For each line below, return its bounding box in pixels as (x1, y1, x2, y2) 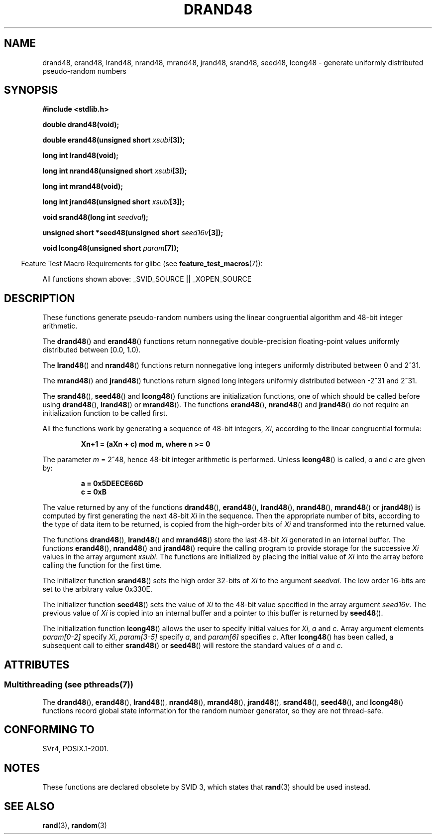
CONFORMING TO (4, 723, 95, 736)
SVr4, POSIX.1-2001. (42, 744, 109, 753)
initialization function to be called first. (42, 409, 168, 418)
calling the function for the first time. (42, 561, 162, 570)
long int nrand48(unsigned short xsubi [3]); (42, 167, 187, 175)
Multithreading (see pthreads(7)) (4, 679, 133, 690)
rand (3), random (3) (42, 821, 107, 830)
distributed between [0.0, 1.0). (42, 345, 141, 354)
